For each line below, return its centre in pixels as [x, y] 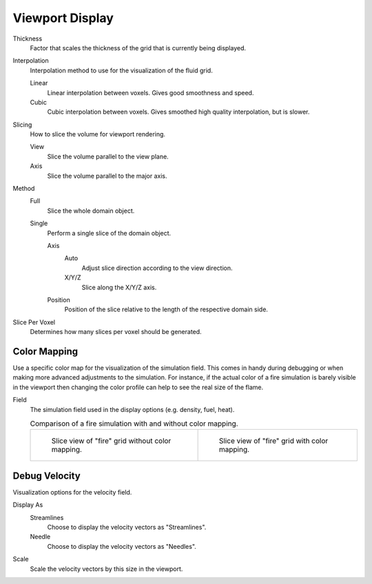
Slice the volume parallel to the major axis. [107, 176]
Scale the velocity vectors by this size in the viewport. [106, 569]
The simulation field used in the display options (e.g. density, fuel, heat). [132, 409]
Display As [28, 505]
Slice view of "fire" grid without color [111, 441]
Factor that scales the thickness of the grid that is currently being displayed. [138, 48]
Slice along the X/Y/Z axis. [119, 287]
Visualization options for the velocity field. [72, 492]
